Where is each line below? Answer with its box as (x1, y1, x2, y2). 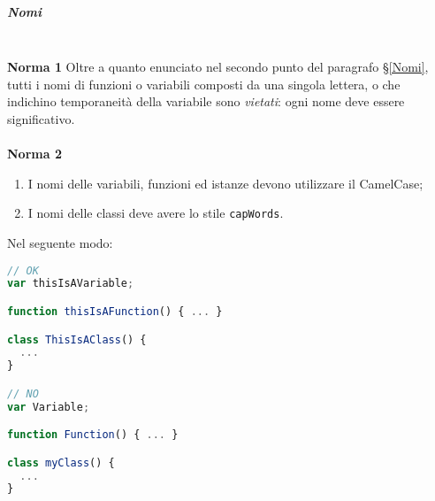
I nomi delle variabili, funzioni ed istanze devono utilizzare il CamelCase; (27, 173, 424, 192)
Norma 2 (7, 144, 62, 163)
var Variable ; (7, 400, 90, 413)
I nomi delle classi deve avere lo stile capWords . (27, 204, 284, 222)
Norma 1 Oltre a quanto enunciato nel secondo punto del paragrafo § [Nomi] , (7, 58, 429, 76)
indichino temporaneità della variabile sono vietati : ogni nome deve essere (7, 92, 405, 111)
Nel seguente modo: (7, 233, 113, 251)
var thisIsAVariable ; (7, 277, 134, 290)
